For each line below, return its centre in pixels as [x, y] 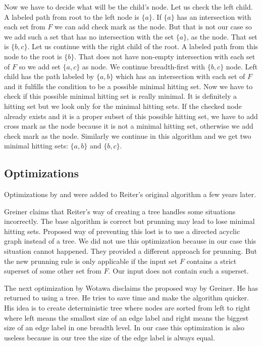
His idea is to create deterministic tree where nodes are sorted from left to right [127, 308]
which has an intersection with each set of [180, 76]
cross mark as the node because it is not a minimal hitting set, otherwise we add [129, 126]
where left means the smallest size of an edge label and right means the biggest [126, 317]
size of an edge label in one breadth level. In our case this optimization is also [124, 328]
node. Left [242, 66]
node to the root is [33, 56]
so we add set [40, 66]
